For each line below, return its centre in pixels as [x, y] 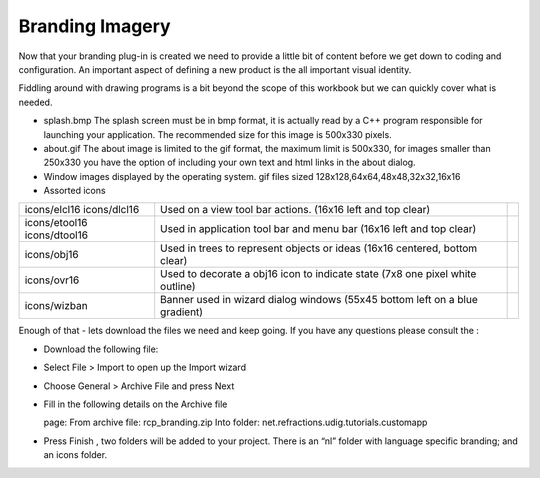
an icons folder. [75, 455]
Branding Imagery [94, 26]
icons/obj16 [51, 255]
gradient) [182, 312]
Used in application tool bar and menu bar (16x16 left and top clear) [318, 229]
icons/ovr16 [52, 280]
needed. [35, 102]
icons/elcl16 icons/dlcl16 [82, 210]
